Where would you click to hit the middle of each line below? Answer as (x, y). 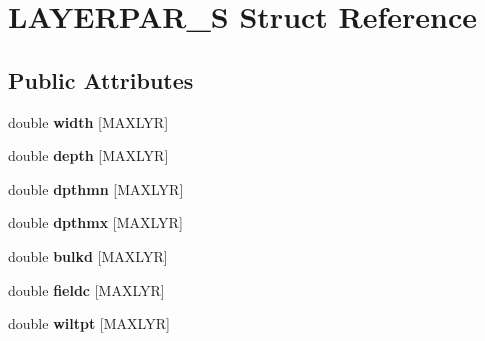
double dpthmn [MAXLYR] (96, 188)
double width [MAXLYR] (88, 121)
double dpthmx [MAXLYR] (95, 222)
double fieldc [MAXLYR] (86, 289)
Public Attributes (101, 79)
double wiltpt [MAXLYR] (89, 323)
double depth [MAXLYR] (88, 155)
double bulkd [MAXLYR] (88, 255)
